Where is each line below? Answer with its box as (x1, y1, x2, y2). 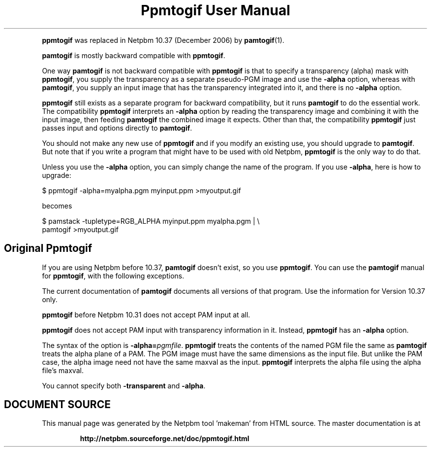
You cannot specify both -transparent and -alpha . (42, 381, 206, 390)
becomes (42, 201, 72, 210)
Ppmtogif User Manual (141, 2, 290, 19)
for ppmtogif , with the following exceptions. (42, 271, 185, 280)
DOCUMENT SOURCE (4, 398, 111, 411)
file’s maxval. (42, 366, 84, 375)
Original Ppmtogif (4, 242, 92, 255)
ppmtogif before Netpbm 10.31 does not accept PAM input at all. (42, 310, 250, 319)
